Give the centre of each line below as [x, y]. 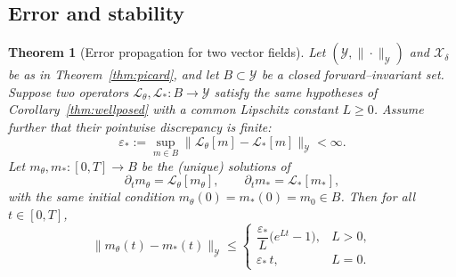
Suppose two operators [69, 91]
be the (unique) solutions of [216, 165]
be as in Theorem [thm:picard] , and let [114, 74]
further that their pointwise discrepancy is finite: [140, 126]
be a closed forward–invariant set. [353, 74]
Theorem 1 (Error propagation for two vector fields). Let [167, 52]
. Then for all [378, 196]
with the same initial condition [91, 196]
